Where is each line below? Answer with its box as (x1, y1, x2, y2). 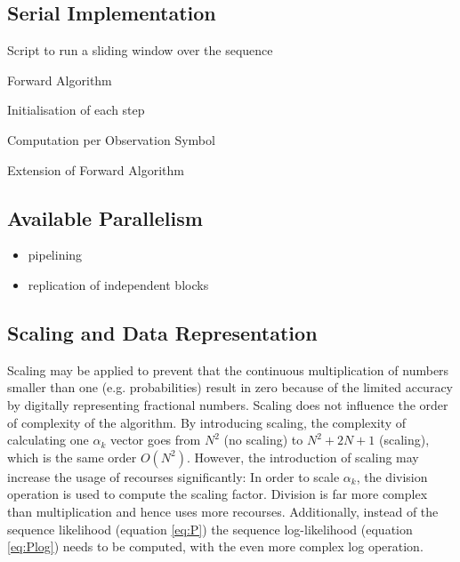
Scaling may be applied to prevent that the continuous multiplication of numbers (7, 360, 449, 379)
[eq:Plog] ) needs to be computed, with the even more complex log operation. (7, 537, 424, 556)
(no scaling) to (223, 430, 303, 449)
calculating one (7, 430, 89, 449)
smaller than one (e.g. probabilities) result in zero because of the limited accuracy (7, 378, 453, 397)
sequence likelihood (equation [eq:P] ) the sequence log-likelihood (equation (7, 519, 413, 538)
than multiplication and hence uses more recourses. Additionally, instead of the (7, 502, 439, 520)
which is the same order (7, 447, 137, 466)
